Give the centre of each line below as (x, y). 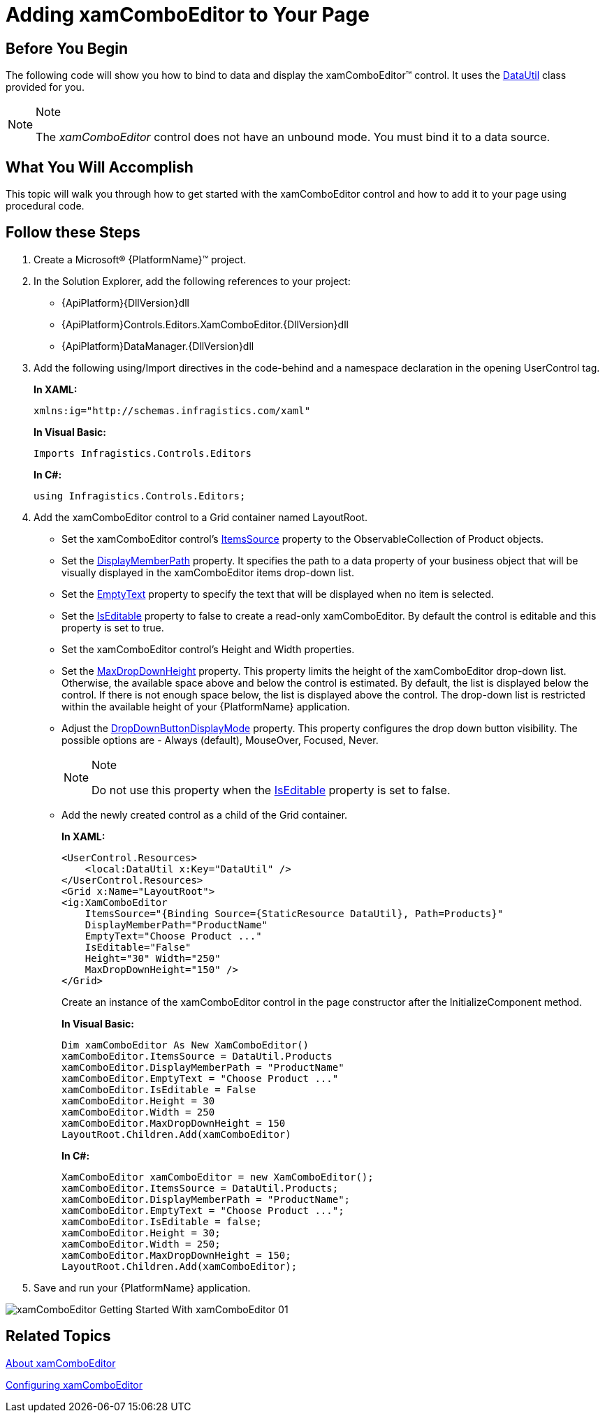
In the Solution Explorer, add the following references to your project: (192, 281)
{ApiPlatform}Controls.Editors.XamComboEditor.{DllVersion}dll (205, 324)
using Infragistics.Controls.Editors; (140, 496)
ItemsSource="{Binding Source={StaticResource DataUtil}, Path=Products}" (294, 913)
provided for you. (45, 87)
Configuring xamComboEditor (74, 1384)
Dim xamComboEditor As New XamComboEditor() (185, 1045)
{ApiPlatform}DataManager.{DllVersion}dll (158, 346)
